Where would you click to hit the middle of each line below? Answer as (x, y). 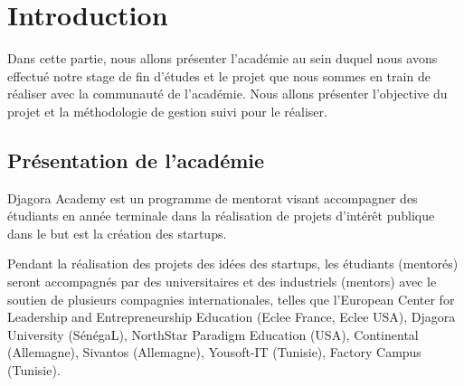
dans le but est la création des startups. (117, 233)
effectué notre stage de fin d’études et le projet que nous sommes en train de (219, 75)
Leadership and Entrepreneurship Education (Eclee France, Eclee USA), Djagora (232, 317)
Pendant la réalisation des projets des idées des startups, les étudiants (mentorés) (233, 264)
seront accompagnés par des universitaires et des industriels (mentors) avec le (222, 282)
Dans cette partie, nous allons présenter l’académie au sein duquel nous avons (223, 58)
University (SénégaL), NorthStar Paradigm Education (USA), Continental (213, 334)
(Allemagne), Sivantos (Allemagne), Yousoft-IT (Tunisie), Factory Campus (214, 352)
